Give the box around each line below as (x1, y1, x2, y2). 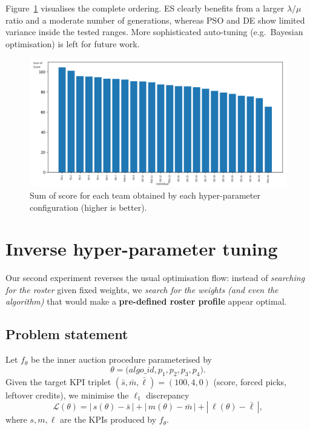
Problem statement (5, 325, 128, 343)
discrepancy (146, 388, 190, 401)
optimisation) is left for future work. (5, 37, 140, 50)
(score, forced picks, (213, 375, 286, 388)
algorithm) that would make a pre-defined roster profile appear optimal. (5, 295, 287, 308)
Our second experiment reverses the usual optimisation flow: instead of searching (5, 271, 305, 284)
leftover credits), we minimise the (5, 388, 129, 401)
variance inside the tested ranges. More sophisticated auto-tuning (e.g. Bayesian (5, 25, 303, 38)
